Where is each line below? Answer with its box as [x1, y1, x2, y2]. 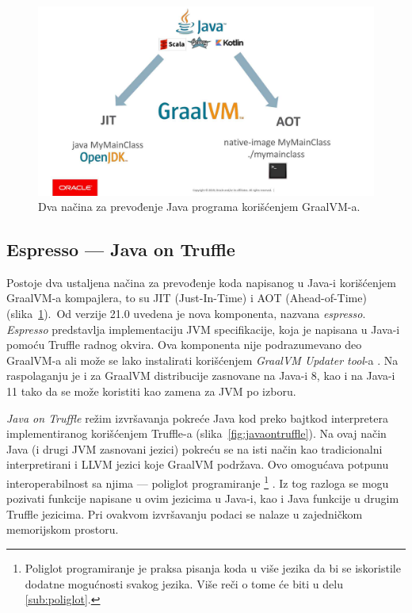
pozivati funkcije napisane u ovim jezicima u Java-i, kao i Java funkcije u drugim [6, 490, 399, 507]
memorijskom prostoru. [6, 521, 119, 538]
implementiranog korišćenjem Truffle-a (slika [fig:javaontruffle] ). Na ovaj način [6, 425, 387, 442]
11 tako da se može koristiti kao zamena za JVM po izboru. [6, 383, 296, 400]
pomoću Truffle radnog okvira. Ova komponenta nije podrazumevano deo [6, 336, 362, 353]
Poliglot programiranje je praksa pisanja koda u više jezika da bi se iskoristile [25, 560, 401, 577]
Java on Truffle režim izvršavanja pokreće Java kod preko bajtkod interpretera [6, 409, 388, 426]
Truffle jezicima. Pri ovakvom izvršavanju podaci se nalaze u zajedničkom [6, 505, 363, 522]
